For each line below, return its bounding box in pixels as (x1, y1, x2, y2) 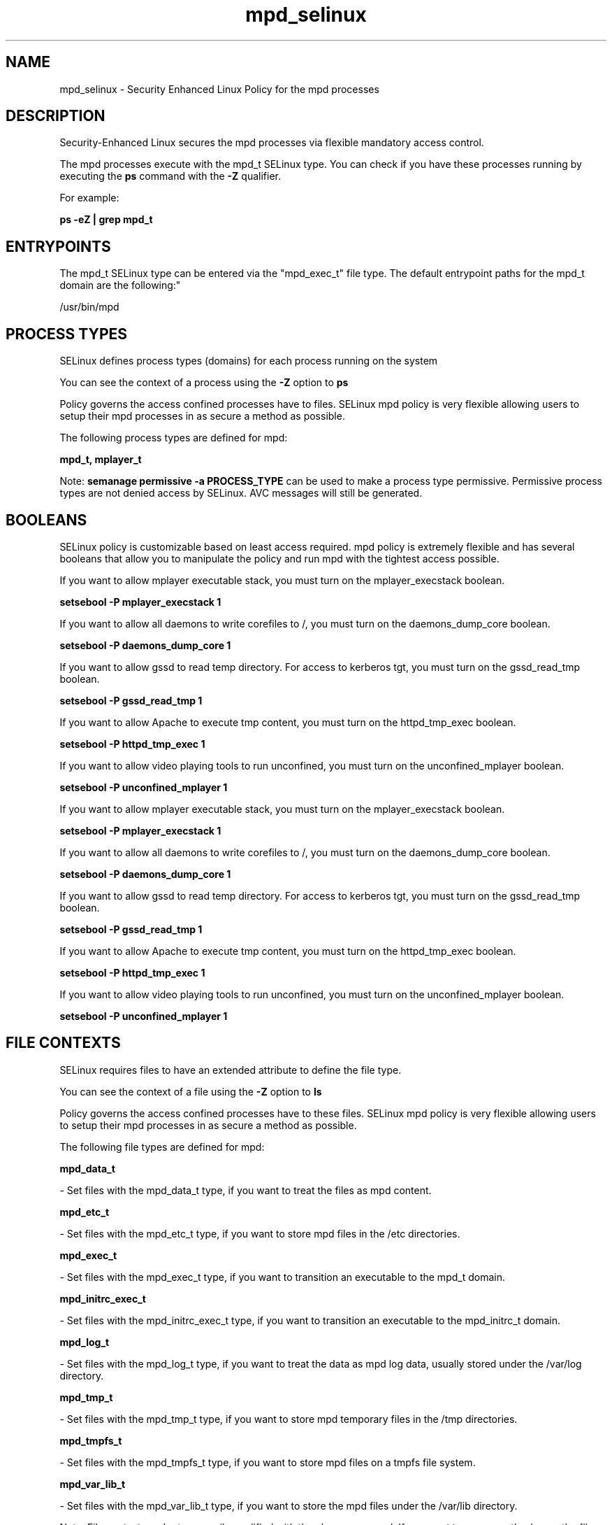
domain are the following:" (59, 279, 181, 292)
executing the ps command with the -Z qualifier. (59, 170, 281, 183)
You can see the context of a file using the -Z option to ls (59, 1085, 322, 1098)
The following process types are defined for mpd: (59, 432, 288, 444)
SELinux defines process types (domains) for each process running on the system (59, 355, 438, 367)
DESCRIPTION (6, 107, 105, 125)
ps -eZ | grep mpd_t (59, 213, 153, 226)
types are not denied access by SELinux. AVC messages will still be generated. (59, 487, 423, 499)
